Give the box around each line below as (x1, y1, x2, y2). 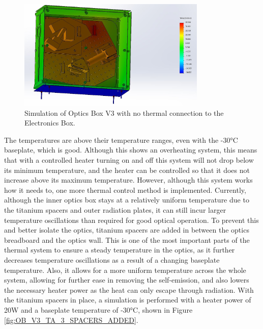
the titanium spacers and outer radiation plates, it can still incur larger (4, 205, 226, 215)
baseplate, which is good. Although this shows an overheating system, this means (4, 144, 257, 155)
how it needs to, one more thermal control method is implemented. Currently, (4, 184, 246, 195)
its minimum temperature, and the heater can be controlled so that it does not (4, 164, 250, 175)
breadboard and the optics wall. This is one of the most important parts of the (4, 234, 250, 245)
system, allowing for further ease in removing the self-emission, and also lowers (4, 274, 249, 285)
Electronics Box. (24, 117, 75, 128)
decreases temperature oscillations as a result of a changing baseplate (4, 254, 220, 265)
